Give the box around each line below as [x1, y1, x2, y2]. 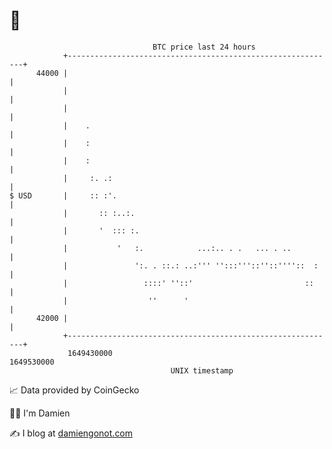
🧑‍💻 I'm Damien [9, 407, 71, 419]
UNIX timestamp [170, 365, 234, 376]
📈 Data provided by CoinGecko [9, 384, 140, 396]
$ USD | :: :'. [9, 190, 117, 201]
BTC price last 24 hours [152, 42, 256, 52]
